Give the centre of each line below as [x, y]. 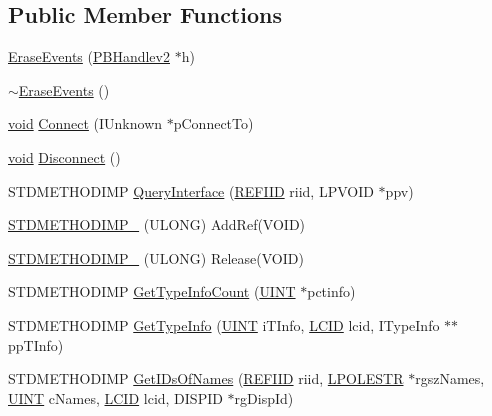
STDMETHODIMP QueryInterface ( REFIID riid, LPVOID [191, 190]
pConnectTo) [213, 123]
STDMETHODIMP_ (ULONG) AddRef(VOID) [157, 224]
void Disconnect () [64, 156]
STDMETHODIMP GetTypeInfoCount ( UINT [152, 291]
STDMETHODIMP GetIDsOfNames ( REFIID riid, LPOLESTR [206, 378]
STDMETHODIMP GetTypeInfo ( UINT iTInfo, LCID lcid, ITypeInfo [224, 324]
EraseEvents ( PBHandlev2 [89, 56]
